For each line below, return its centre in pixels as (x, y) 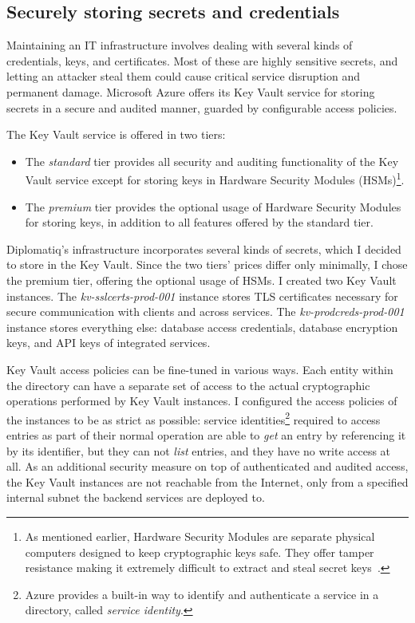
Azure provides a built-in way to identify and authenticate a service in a (202, 594)
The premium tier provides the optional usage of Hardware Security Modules (213, 206)
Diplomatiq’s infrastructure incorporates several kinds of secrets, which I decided (204, 248)
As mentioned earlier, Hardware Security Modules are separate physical (200, 536)
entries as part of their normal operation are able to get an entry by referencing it (206, 434)
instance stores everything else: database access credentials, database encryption (202, 327)
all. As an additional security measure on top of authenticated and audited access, (207, 466)
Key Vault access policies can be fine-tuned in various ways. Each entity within (200, 369)
